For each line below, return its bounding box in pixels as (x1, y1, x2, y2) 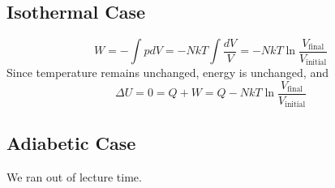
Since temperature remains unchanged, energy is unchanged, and (6, 64, 329, 81)
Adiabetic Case (6, 130, 136, 155)
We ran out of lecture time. (6, 168, 142, 185)
